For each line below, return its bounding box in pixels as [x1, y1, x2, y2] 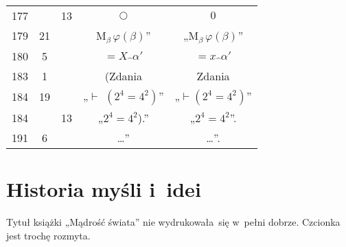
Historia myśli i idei [6, 175, 201, 203]
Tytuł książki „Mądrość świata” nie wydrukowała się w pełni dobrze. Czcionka [6, 215, 341, 229]
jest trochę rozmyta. [6, 228, 91, 242]
